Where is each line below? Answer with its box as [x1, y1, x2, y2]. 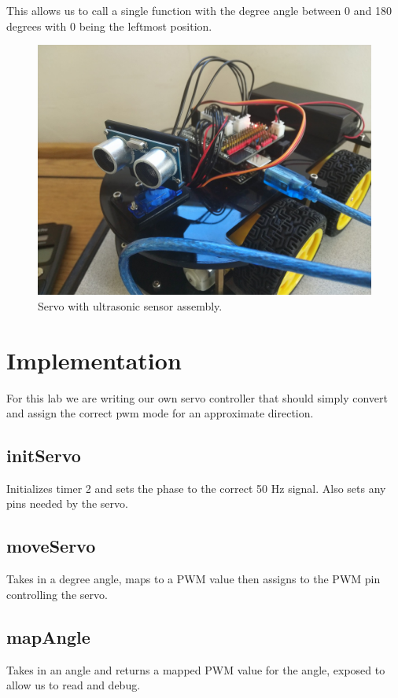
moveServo [6, 534, 96, 558]
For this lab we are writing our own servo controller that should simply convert [6, 389, 388, 406]
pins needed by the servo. [6, 495, 128, 512]
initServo [6, 443, 81, 468]
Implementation [6, 343, 182, 376]
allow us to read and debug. [6, 677, 141, 693]
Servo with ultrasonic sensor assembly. [38, 297, 223, 314]
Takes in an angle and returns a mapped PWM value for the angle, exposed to [6, 661, 385, 678]
